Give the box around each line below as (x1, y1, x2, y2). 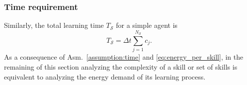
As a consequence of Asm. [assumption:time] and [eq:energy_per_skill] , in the (4, 52, 244, 62)
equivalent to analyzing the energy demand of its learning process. (4, 71, 206, 82)
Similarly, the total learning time (4, 20, 104, 30)
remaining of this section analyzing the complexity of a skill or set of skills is (4, 61, 238, 72)
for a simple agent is (116, 20, 178, 30)
